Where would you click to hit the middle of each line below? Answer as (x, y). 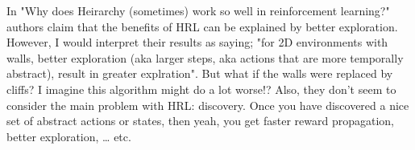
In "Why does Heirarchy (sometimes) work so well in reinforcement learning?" (198, 10)
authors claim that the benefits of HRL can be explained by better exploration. (202, 26)
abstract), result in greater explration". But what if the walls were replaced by (200, 73)
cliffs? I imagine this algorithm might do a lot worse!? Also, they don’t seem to (201, 89)
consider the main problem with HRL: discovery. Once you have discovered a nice (208, 105)
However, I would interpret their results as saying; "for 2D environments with (197, 42)
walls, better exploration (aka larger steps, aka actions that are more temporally (205, 57)
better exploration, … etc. (69, 136)
